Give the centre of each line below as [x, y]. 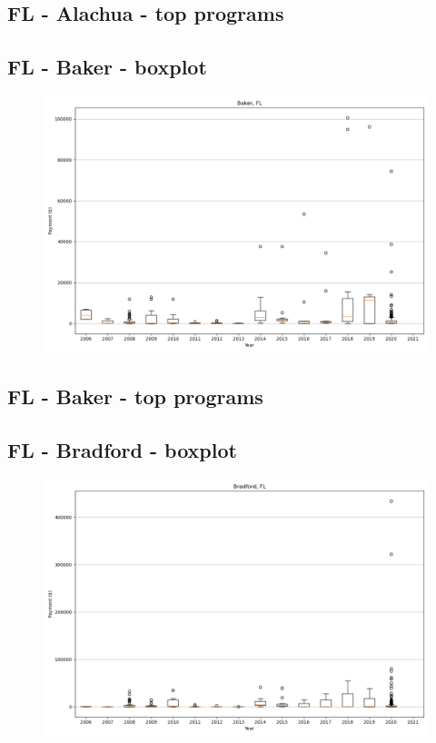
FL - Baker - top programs [135, 396]
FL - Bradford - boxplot [122, 450]
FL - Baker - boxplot [107, 67]
